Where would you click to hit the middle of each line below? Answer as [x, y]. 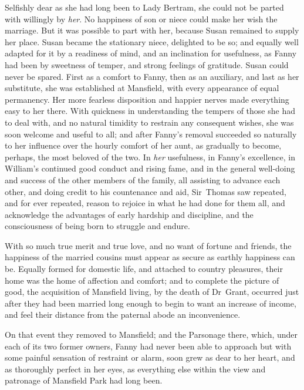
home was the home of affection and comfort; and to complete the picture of [142, 280]
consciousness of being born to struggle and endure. [97, 226]
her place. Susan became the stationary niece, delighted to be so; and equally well [152, 41]
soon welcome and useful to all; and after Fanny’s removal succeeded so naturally [151, 134]
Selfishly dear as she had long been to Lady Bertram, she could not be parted [144, 7]
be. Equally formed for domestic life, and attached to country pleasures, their [144, 269]
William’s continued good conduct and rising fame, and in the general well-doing [150, 168]
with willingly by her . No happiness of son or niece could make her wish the [141, 19]
